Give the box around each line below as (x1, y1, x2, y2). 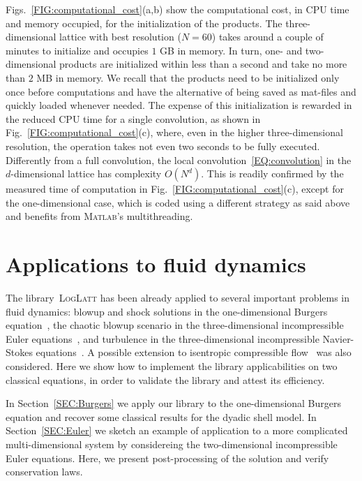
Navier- (322, 331, 354, 346)
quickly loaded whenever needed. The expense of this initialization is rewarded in (6, 98, 352, 112)
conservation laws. (6, 464, 83, 479)
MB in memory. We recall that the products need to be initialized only (36, 70, 340, 84)
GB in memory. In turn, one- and (160, 43, 303, 57)
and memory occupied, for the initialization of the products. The (6, 15, 282, 30)
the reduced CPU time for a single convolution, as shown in (6, 111, 261, 126)
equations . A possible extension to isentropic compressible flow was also (36, 345, 352, 360)
